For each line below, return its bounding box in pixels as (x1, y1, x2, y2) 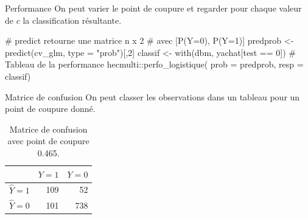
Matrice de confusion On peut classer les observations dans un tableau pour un (5, 90, 300, 103)
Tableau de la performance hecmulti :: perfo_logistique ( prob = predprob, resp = (5, 58, 304, 71)
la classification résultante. (23, 13, 122, 26)
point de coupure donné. (5, 102, 96, 115)
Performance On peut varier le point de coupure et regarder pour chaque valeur (5, 2, 302, 14)
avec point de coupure (7, 134, 89, 147)
